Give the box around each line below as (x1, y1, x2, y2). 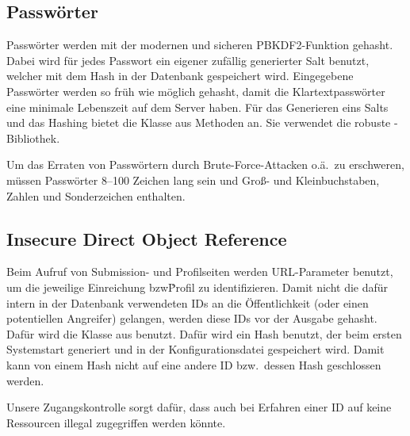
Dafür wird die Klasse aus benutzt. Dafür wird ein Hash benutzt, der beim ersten (6, 325, 402, 342)
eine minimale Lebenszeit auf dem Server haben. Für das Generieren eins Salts (6, 98, 389, 115)
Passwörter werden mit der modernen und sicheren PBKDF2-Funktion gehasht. (6, 36, 393, 53)
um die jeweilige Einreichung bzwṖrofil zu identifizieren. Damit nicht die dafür (6, 278, 389, 295)
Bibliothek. (6, 129, 60, 146)
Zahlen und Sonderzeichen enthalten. (6, 187, 186, 204)
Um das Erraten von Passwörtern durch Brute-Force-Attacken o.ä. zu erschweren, (6, 156, 404, 173)
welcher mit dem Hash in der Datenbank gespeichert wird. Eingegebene (6, 67, 354, 84)
